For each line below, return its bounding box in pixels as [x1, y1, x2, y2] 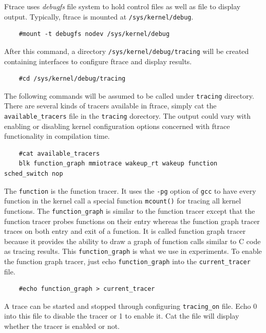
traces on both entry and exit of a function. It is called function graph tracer [4, 226, 246, 236]
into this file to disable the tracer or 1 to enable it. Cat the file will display [4, 310, 239, 321]
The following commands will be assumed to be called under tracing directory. [4, 90, 254, 101]
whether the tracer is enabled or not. [4, 321, 120, 331]
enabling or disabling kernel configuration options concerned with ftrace [4, 120, 230, 131]
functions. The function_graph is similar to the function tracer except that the [4, 205, 255, 216]
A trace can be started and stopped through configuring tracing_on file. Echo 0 [4, 300, 257, 311]
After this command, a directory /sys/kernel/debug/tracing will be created [4, 45, 249, 56]
